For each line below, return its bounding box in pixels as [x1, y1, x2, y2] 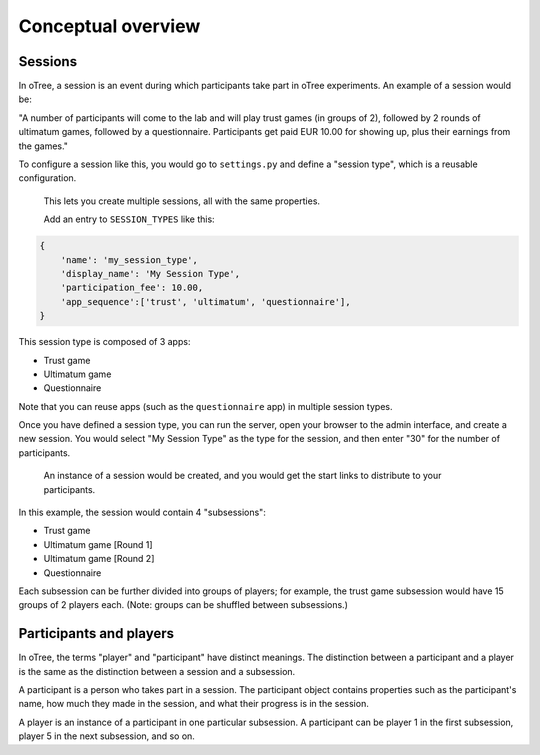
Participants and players [18, 625, 175, 642]
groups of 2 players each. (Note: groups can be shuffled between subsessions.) [18, 599, 349, 611]
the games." [18, 140, 69, 152]
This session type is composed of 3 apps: [18, 336, 191, 348]
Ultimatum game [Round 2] [43, 553, 155, 565]
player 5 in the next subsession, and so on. [18, 730, 195, 742]
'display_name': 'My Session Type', [60, 268, 240, 279]
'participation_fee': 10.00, [60, 282, 204, 294]
